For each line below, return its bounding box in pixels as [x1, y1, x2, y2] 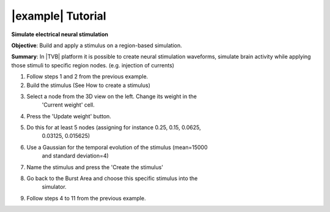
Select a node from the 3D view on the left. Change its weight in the [26, 93, 197, 100]
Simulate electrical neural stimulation [11, 31, 108, 38]
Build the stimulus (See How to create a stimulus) [26, 81, 151, 89]
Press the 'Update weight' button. [26, 112, 111, 119]
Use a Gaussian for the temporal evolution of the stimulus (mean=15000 [26, 143, 208, 151]
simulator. [42, 183, 67, 191]
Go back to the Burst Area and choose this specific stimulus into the [26, 175, 198, 182]
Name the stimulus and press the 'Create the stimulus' [26, 163, 163, 171]
